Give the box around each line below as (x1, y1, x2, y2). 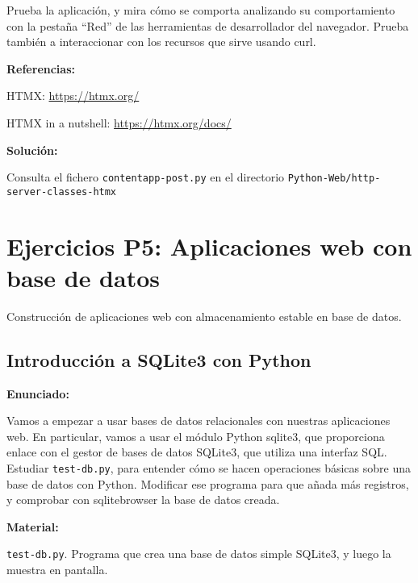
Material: (6, 518, 59, 535)
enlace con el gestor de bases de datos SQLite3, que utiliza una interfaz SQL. (6, 443, 387, 460)
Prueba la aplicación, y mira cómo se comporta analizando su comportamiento (6, 2, 395, 18)
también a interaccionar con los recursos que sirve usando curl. (6, 33, 316, 50)
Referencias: (6, 60, 75, 77)
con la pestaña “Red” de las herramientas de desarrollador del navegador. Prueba (6, 17, 409, 34)
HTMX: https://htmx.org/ (6, 87, 140, 104)
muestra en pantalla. (6, 561, 108, 578)
